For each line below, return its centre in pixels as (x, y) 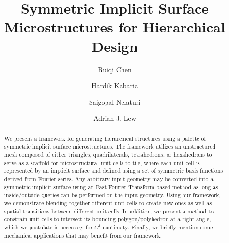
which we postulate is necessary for (48, 227)
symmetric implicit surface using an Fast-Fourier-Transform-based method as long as (111, 187)
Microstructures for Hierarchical (115, 27)
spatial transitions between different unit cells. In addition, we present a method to (109, 211)
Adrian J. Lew (115, 118)
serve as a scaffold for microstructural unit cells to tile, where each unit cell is (102, 162)
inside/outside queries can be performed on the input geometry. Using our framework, (112, 195)
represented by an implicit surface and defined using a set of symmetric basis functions (114, 171)
